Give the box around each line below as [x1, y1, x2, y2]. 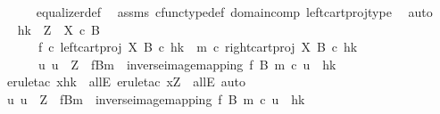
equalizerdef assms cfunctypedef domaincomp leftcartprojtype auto [36, 3, 433, 20]
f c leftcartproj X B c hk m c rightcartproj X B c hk [37, 37, 358, 56]
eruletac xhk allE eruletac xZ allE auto [6, 72, 245, 91]
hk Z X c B [17, 20, 101, 38]
